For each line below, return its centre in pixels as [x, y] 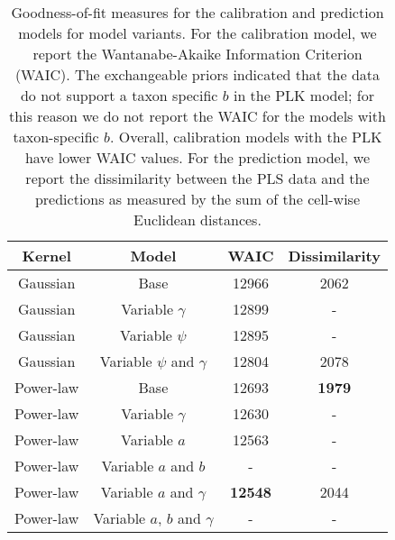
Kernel [46, 256]
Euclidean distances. [197, 220]
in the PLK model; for [304, 95]
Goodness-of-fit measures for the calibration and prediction [197, 12]
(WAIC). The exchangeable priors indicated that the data [197, 74]
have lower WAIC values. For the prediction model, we [197, 157]
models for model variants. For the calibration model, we [197, 33]
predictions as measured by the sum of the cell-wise [197, 199]
